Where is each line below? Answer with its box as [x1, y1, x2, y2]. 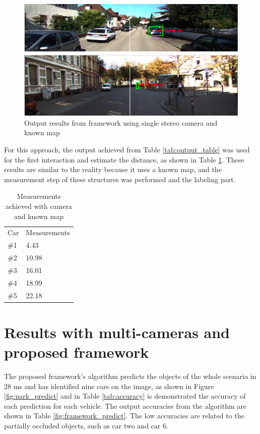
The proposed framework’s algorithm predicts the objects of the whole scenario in [4, 371, 256, 382]
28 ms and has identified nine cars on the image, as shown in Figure [4, 381, 214, 391]
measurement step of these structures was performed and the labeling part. [4, 174, 236, 184]
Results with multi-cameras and [4, 321, 230, 342]
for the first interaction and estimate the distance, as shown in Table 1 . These [4, 154, 244, 165]
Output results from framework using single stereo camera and [24, 117, 218, 128]
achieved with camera [6, 200, 72, 211]
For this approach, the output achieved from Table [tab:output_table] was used [4, 144, 250, 154]
